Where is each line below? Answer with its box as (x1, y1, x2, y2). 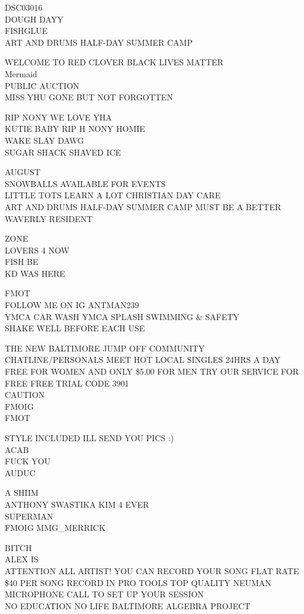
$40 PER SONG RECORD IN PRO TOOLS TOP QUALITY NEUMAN (5, 576, 271, 588)
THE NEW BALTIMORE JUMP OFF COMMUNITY (5, 341, 205, 354)
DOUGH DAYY (5, 12, 63, 25)
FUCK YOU (5, 455, 51, 467)
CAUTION (5, 388, 45, 401)
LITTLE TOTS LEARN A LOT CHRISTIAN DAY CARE (5, 189, 221, 201)
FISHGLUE (5, 24, 48, 37)
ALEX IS (5, 553, 39, 565)
